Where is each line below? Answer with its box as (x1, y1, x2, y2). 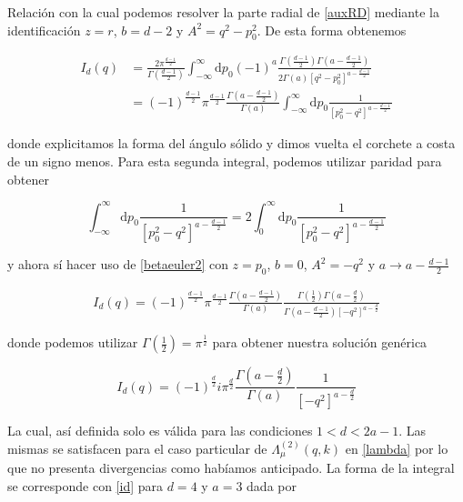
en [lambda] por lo (345, 439, 448, 457)
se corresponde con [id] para (7, 477, 164, 496)
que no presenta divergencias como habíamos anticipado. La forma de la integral (7, 458, 455, 477)
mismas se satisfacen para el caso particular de (7, 439, 267, 457)
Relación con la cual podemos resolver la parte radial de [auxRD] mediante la (7, 3, 439, 21)
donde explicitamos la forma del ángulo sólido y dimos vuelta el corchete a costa (7, 134, 456, 153)
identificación (7, 20, 81, 39)
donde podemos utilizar (7, 333, 138, 352)
